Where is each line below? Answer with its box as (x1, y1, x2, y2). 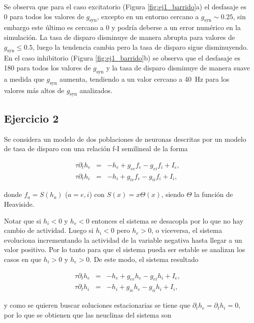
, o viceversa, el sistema (151, 225, 222, 235)
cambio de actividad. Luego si (4, 225, 94, 235)
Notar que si (4, 215, 41, 226)
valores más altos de (4, 85, 64, 95)
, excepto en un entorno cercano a (97, 11, 199, 21)
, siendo (161, 189, 185, 199)
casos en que (4, 254, 41, 264)
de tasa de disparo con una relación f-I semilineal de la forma (4, 143, 188, 154)
